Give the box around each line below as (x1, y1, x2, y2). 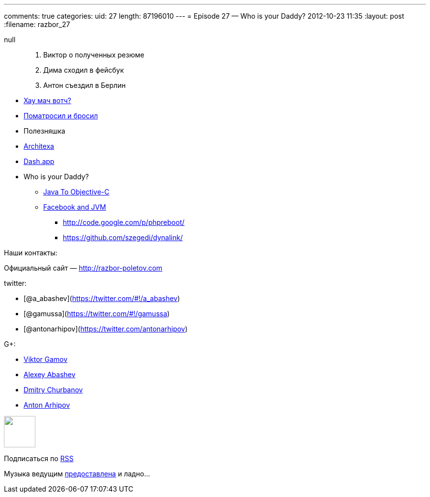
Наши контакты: (4, 248, 57, 257)
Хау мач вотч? (24, 96, 71, 105)
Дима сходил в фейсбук (43, 66, 124, 74)
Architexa (24, 142, 54, 150)
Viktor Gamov (24, 355, 68, 363)
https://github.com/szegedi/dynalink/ (63, 233, 183, 242)
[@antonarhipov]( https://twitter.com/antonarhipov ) (24, 325, 188, 333)
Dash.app (24, 157, 54, 166)
